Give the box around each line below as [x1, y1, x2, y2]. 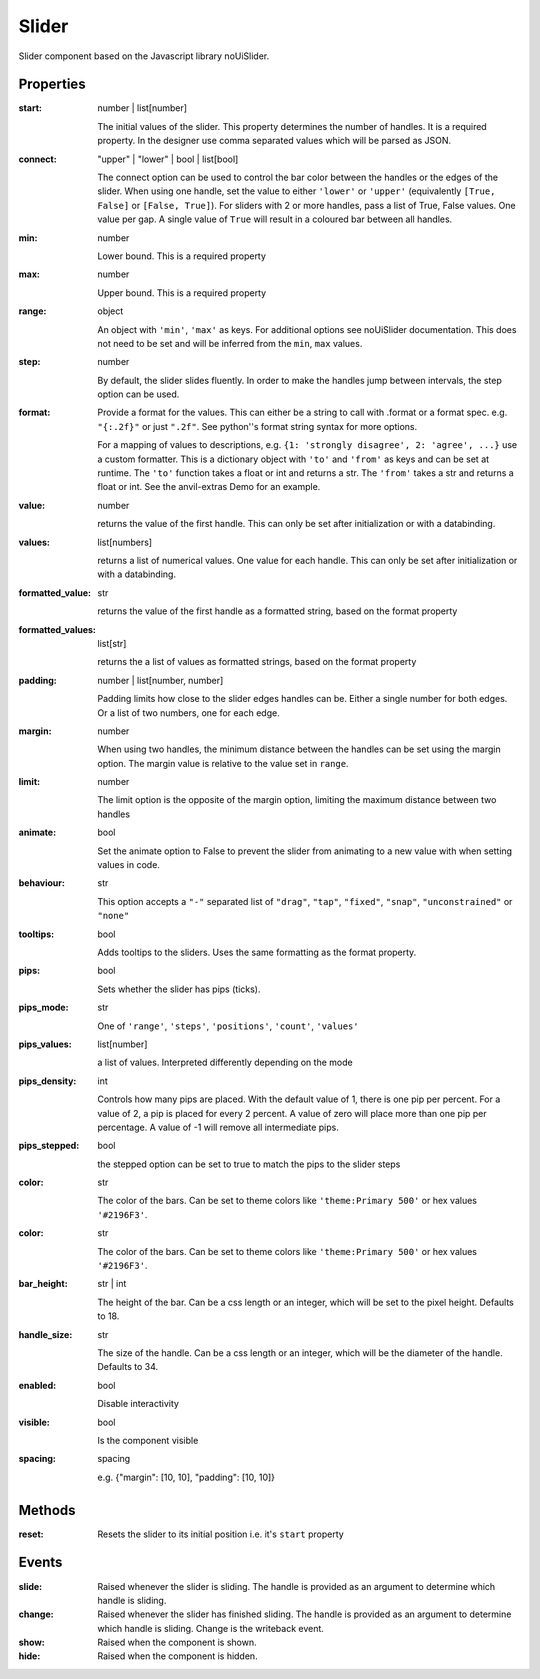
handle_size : [18, 1328, 73, 1340]
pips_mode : [18, 1001, 69, 1014]
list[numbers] [97, 536, 153, 548]
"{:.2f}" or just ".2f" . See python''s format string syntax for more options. [97, 420, 418, 432]
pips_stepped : [18, 1140, 80, 1152]
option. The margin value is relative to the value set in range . [97, 757, 349, 769]
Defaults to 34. [97, 1361, 159, 1373]
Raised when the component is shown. [97, 1636, 257, 1649]
